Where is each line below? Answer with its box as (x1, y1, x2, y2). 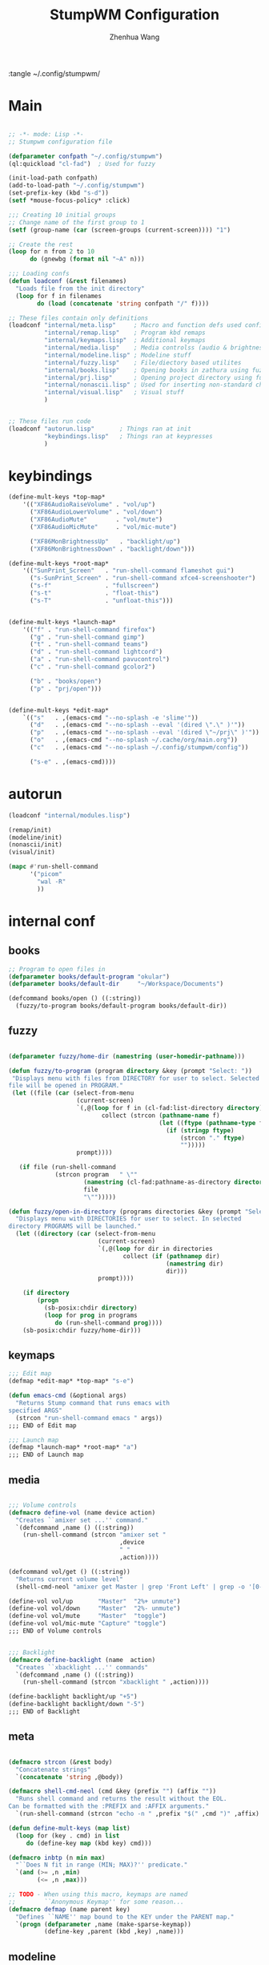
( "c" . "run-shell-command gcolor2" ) (29, 663, 156, 671)
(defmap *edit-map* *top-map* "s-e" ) (8, 1377, 134, 1386)
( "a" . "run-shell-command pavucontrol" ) (29, 656, 171, 664)
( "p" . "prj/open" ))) (29, 684, 102, 692)
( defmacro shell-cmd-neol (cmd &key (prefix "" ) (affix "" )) (8, 1787, 217, 1796)
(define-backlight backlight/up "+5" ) (8, 1693, 138, 1701)
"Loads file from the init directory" (15, 284, 146, 293)
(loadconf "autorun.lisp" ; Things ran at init (8, 425, 192, 433)
